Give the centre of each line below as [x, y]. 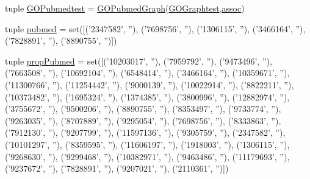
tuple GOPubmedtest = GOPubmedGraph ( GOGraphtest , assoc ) [125, 8]
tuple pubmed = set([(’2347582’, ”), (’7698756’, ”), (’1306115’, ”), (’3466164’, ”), [155, 28]
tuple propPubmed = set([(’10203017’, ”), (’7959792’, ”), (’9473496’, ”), [139, 61]
